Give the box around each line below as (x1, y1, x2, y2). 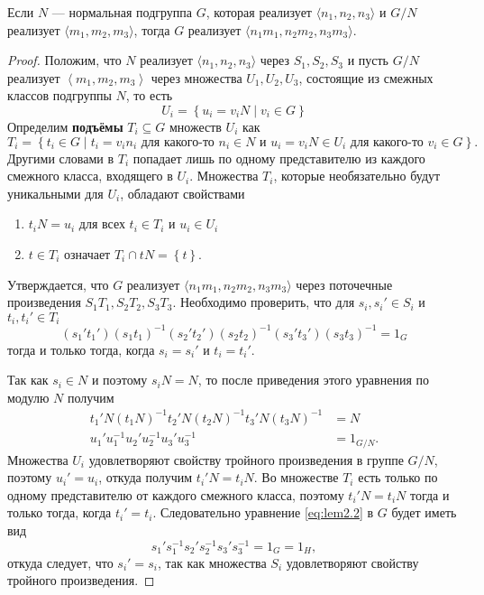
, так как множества (157, 553, 267, 572)
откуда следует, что (7, 553, 114, 572)
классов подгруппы (7, 86, 112, 105)
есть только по (358, 468, 438, 487)
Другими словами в (7, 148, 114, 167)
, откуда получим (98, 468, 193, 487)
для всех (78, 214, 125, 233)
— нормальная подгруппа (51, 3, 193, 21)
